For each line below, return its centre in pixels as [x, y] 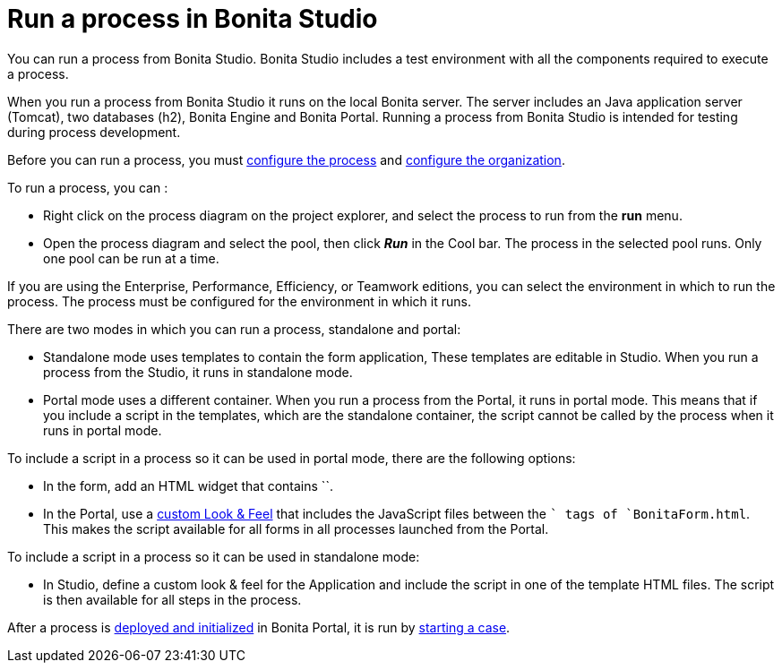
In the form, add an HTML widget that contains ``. [188, 485]
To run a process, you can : [88, 187]
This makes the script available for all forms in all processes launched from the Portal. [296, 528]
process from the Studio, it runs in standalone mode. [198, 372]
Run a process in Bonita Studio [193, 19]
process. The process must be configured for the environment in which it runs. [239, 301]
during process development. [94, 132]
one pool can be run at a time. [131, 258]
